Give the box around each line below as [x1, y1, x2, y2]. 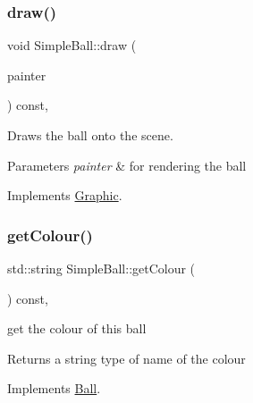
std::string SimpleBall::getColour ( [7, 259, 196, 277]
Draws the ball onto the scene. [7, 126, 173, 144]
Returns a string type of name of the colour [7, 348, 246, 367]
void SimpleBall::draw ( [7, 36, 137, 55]
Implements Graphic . [7, 186, 122, 205]
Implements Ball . [7, 379, 101, 398]
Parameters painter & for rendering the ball [7, 155, 247, 174]
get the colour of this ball [7, 319, 147, 338]
